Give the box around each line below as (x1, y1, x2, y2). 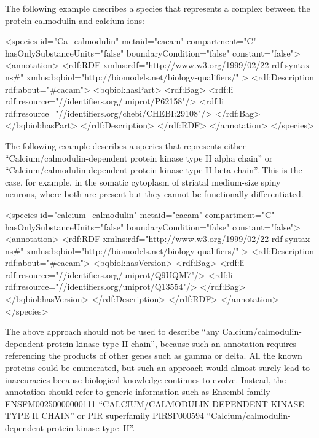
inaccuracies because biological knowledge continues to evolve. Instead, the (5, 373, 286, 386)
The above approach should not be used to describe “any (5, 325, 219, 338)
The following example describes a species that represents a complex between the (5, 2, 310, 14)
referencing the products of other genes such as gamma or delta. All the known (5, 349, 302, 362)
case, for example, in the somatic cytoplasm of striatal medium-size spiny (5, 175, 281, 188)
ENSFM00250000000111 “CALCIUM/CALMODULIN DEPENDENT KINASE (5, 397, 304, 410)
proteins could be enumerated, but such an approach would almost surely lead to (5, 361, 310, 374)
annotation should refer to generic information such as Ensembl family (5, 385, 270, 398)
